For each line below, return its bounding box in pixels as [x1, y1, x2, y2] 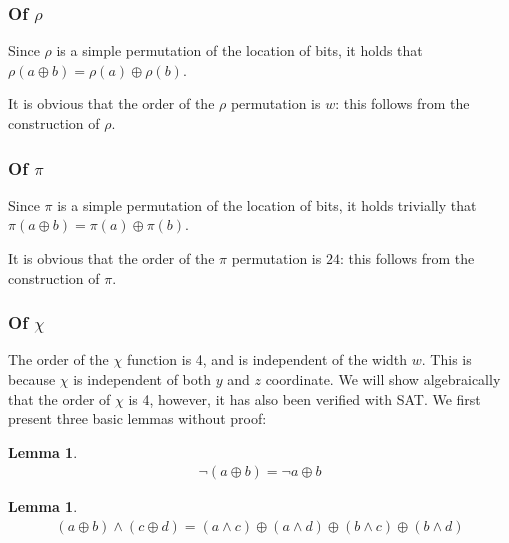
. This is [421, 349, 472, 370]
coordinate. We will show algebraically [265, 369, 501, 389]
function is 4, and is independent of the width [126, 349, 408, 370]
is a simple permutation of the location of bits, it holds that [56, 40, 423, 61]
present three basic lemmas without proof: [8, 408, 267, 429]
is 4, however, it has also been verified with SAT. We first [128, 388, 481, 409]
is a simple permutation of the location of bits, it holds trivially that [57, 194, 477, 215]
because [8, 369, 56, 389]
